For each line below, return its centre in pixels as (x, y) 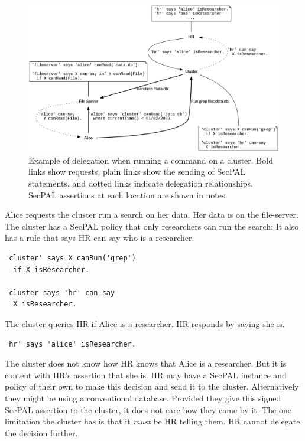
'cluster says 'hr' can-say (60, 293)
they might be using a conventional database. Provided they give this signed (143, 398)
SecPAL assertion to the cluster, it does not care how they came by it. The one (148, 409)
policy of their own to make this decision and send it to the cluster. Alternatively (152, 386)
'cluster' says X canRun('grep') (70, 258)
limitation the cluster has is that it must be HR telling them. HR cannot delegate (152, 421)
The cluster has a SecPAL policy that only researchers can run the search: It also (152, 226)
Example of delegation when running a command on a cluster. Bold (151, 160)
